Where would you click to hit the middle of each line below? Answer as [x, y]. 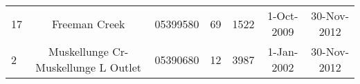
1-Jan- [283, 51]
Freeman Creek [88, 23]
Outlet [126, 67]
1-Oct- [283, 15]
